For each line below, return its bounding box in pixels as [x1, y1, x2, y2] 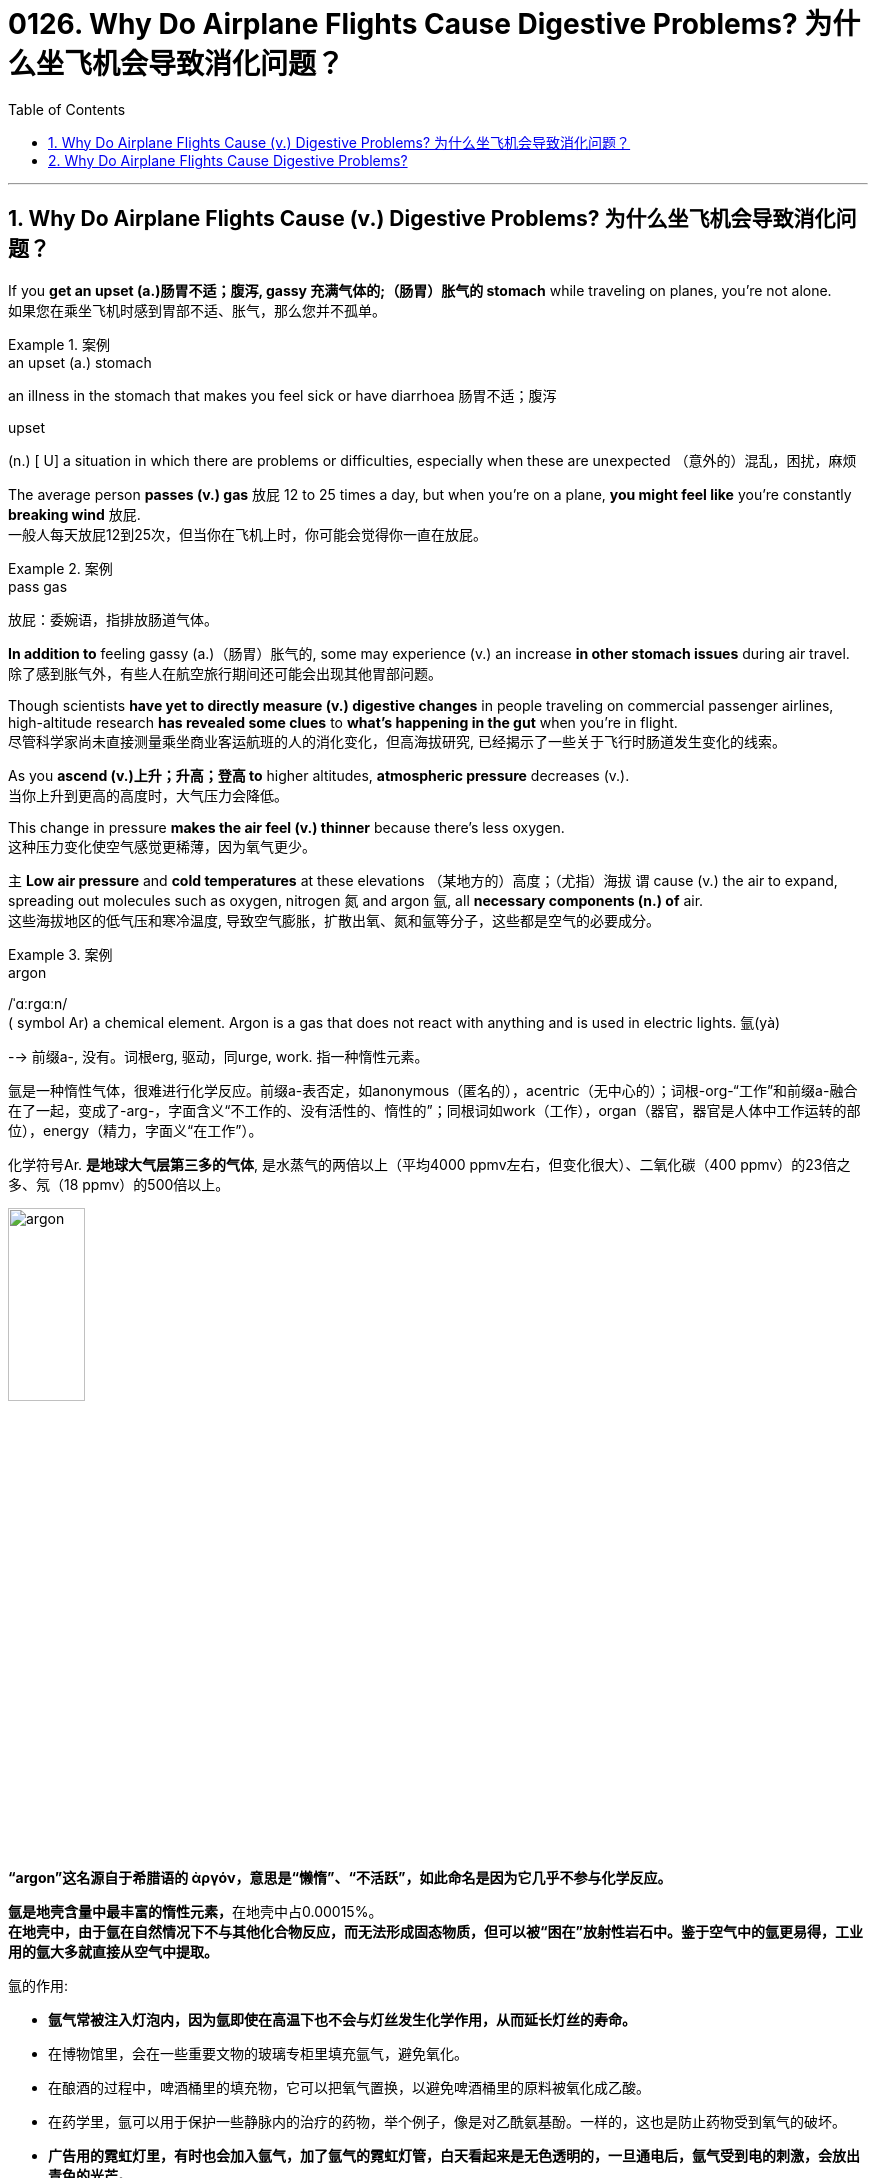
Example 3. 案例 [8, 945, 113, 963]
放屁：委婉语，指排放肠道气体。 [8, 610, 218, 628]
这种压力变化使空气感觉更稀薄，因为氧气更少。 [8, 837, 316, 855]
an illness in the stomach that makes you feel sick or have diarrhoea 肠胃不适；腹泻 [8, 386, 557, 404]
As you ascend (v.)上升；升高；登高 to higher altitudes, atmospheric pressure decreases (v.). [8, 766, 630, 784]
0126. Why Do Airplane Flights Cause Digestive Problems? [8, 7, 798, 41]
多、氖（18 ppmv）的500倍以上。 [8, 1175, 230, 1193]
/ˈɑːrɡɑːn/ [8, 994, 68, 1012]
